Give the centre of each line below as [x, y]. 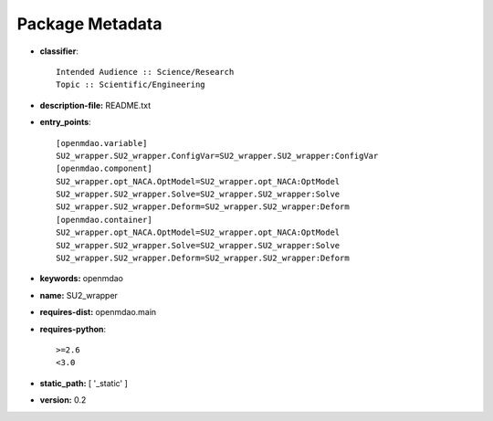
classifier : [59, 51]
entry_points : [65, 122]
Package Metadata [89, 24]
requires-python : [73, 329]
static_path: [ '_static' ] [84, 383]
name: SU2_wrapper [79, 295]
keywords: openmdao [81, 279]
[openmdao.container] [104, 220]
